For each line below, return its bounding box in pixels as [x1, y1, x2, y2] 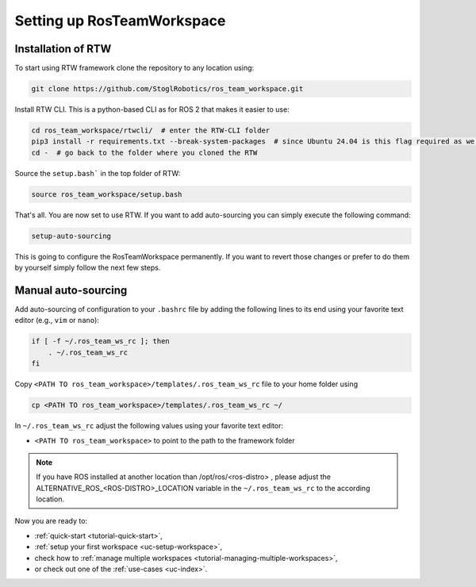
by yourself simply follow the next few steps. [14, 263, 161, 273]
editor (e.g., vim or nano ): [14, 316, 99, 325]
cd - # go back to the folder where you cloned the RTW [31, 148, 258, 157]
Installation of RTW [14, 42, 112, 56]
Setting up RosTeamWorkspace [14, 12, 226, 29]
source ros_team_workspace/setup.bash [31, 190, 182, 198]
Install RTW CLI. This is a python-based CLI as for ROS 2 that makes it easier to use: [14, 105, 290, 114]
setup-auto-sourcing [31, 231, 111, 240]
